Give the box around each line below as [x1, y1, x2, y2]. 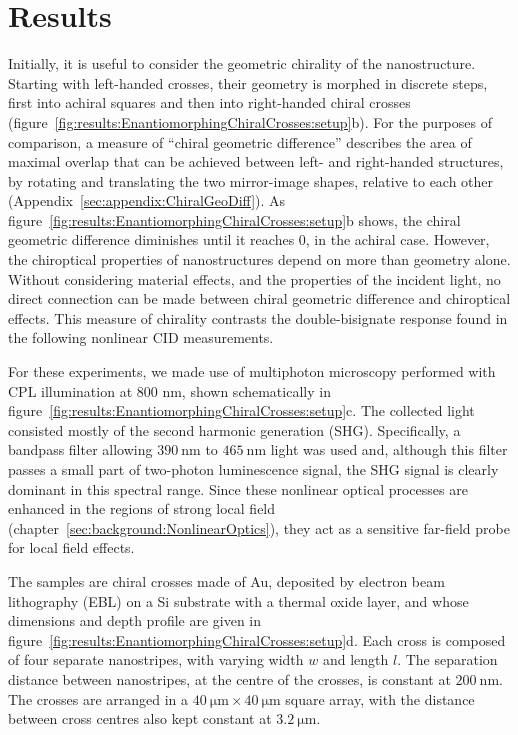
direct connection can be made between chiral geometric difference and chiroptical [8, 288, 511, 309]
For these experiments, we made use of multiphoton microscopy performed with [8, 361, 496, 382]
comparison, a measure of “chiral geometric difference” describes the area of [8, 131, 472, 152]
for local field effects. [8, 537, 135, 558]
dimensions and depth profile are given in [8, 610, 262, 631]
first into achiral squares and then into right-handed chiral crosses [8, 92, 411, 113]
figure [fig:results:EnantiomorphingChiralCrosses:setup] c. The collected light [8, 400, 475, 421]
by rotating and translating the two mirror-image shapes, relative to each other [8, 170, 494, 191]
